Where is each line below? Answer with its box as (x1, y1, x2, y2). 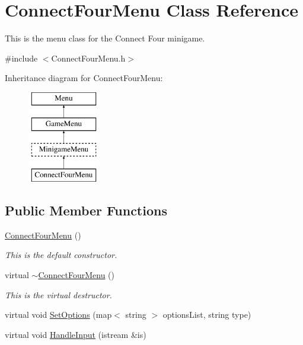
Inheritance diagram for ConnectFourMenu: (5, 72, 163, 84)
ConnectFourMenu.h (51, 51, 126, 64)
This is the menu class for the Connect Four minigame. (5, 32, 205, 44)
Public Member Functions (5, 201, 167, 220)
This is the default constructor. (5, 249, 117, 261)
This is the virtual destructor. (5, 288, 112, 301)
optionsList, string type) (162, 308, 251, 321)
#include (5, 51, 38, 64)
